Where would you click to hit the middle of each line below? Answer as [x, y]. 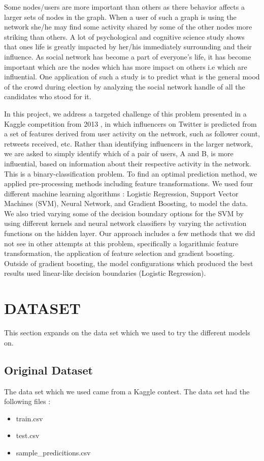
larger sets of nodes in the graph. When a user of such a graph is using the [120, 17]
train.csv [29, 418]
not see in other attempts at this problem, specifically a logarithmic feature [121, 243]
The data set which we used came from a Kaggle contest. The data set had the [127, 391]
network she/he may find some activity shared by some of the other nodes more [128, 27]
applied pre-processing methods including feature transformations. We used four [129, 183]
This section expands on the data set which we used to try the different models [127, 333]
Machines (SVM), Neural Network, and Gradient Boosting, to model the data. [126, 203]
